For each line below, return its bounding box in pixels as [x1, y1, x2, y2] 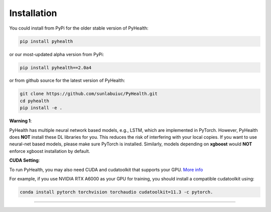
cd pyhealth [20, 98, 50, 104]
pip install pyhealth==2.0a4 [20, 65, 92, 70]
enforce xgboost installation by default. [9, 148, 90, 154]
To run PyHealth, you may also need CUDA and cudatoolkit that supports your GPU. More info [9, 166, 203, 172]
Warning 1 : [9, 118, 32, 124]
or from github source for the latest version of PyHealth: [9, 78, 125, 84]
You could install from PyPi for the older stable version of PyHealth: [9, 25, 149, 31]
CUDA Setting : [9, 157, 40, 163]
